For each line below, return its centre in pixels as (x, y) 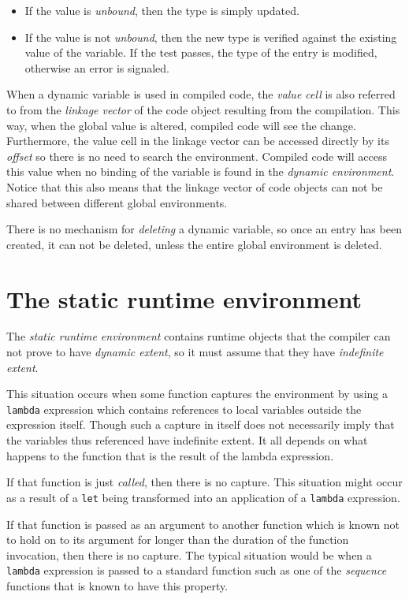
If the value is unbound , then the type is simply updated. (162, 10)
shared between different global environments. (117, 202)
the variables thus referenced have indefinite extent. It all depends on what (187, 440)
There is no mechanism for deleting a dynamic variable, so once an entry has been (204, 229)
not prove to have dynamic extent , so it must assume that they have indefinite (195, 352)
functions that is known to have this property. (117, 585)
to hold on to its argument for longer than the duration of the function (178, 539)
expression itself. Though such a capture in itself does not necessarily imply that (201, 424)
